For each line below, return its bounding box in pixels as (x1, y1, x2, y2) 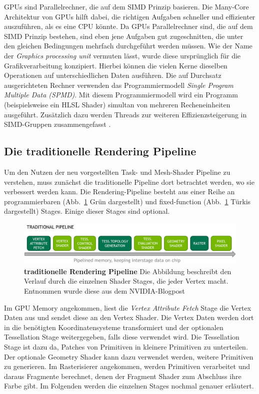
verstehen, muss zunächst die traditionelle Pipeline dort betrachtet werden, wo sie (4, 176, 254, 187)
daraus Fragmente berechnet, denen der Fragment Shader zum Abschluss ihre (4, 371, 241, 381)
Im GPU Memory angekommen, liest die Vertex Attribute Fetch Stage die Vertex (4, 302, 251, 313)
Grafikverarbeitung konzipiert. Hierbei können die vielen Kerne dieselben (4, 60, 227, 70)
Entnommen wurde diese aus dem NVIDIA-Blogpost (24, 286, 185, 296)
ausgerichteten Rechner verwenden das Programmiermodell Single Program (4, 79, 233, 90)
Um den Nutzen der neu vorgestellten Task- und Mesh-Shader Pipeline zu (4, 166, 230, 177)
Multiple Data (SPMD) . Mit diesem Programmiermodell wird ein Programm (4, 89, 238, 100)
